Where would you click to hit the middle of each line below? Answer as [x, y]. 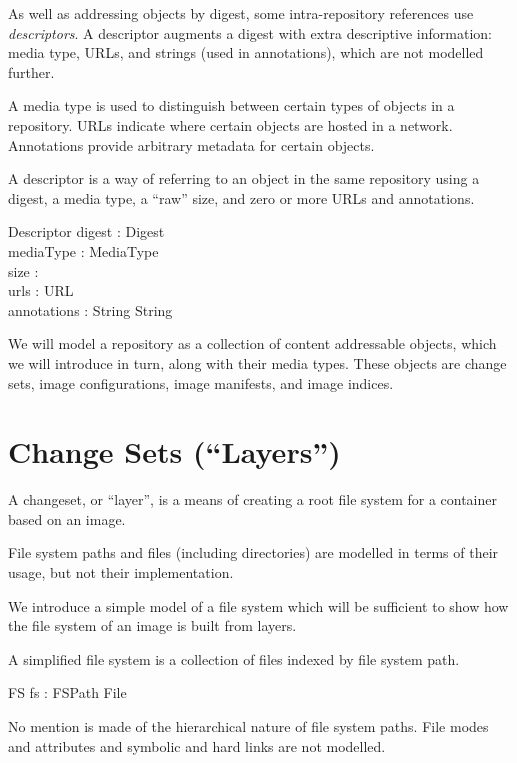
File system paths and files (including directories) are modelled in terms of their [253, 552]
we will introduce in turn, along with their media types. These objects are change [257, 362]
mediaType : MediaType [83, 250]
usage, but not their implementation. [121, 572]
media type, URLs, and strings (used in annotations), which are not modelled [246, 52]
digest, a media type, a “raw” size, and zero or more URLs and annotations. [241, 197]
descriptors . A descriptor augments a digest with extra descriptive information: [250, 32]
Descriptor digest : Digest [86, 231]
